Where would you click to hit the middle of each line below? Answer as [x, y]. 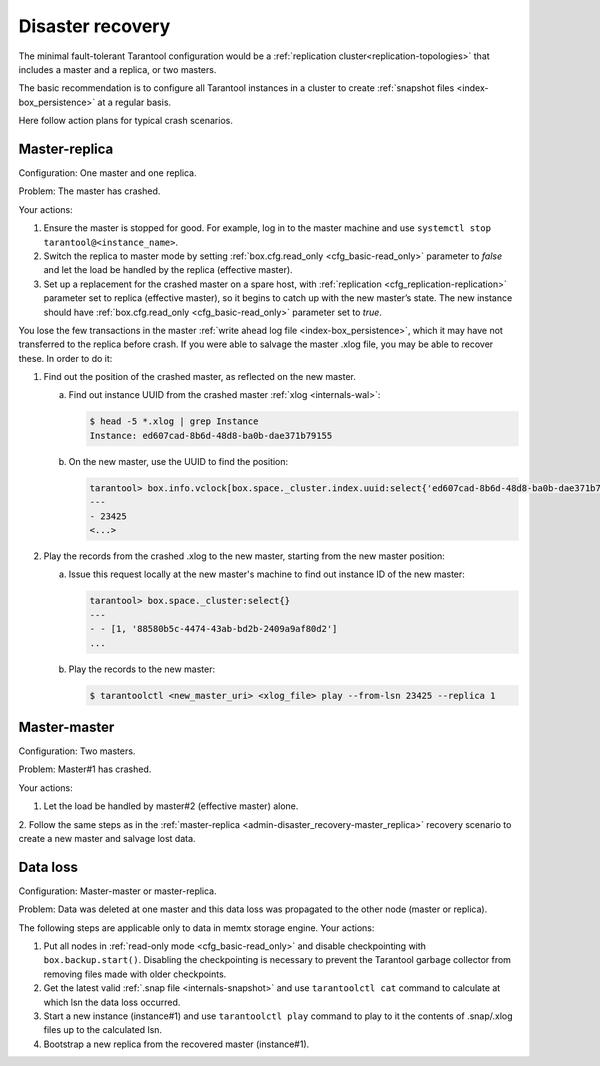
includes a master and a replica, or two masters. [117, 69]
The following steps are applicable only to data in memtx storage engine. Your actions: [196, 927]
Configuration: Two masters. [77, 751]
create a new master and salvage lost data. [107, 838]
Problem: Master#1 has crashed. [85, 769]
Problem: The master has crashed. [89, 191]
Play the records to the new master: [142, 669]
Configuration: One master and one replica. [107, 173]
